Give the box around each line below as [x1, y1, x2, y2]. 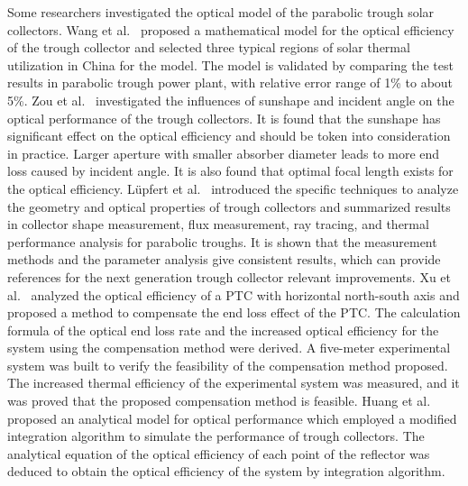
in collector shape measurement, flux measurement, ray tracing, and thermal [7, 215, 429, 234]
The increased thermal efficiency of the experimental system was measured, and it [7, 373, 460, 392]
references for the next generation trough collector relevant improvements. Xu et [7, 267, 451, 286]
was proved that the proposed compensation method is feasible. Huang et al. [7, 391, 431, 410]
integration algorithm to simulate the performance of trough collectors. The [7, 426, 425, 445]
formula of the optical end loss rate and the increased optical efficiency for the [7, 320, 439, 339]
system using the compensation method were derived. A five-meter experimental [7, 338, 451, 357]
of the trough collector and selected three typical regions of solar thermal [7, 38, 410, 57]
